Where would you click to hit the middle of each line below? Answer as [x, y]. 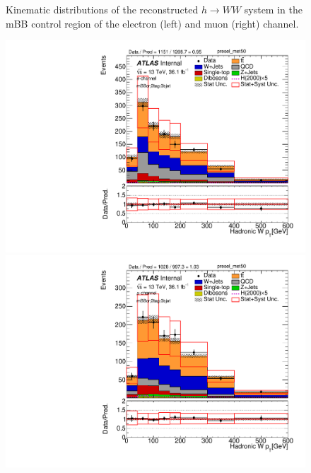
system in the [273, 9]
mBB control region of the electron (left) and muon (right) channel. [152, 23]
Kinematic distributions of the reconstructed [102, 9]
